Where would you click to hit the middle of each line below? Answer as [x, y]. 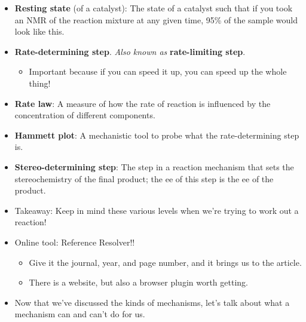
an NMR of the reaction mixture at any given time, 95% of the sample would [156, 19]
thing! [40, 83]
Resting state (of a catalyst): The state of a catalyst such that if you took [154, 8]
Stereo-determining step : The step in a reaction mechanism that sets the [154, 166]
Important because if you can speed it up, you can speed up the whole [158, 71]
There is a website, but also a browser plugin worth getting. [138, 282]
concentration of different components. [85, 115]
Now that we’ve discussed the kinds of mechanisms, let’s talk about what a [152, 302]
